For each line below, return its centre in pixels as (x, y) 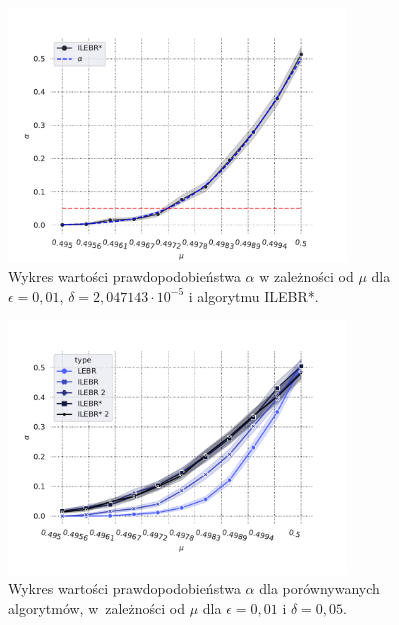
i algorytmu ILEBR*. (253, 295)
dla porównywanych (319, 588)
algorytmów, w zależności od (97, 607)
